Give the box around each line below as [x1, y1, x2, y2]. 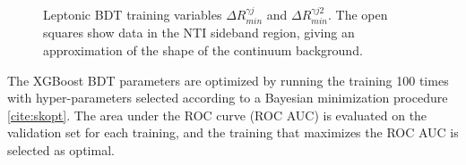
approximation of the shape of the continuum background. [43, 41, 363, 60]
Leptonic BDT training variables [43, 5, 222, 23]
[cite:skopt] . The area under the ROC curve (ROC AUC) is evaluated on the [7, 105, 427, 124]
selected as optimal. [7, 140, 115, 159]
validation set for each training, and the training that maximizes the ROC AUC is [7, 123, 459, 142]
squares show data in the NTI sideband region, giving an [43, 23, 355, 42]
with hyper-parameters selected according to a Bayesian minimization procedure [7, 88, 448, 107]
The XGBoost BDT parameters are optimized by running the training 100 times [7, 70, 449, 89]
